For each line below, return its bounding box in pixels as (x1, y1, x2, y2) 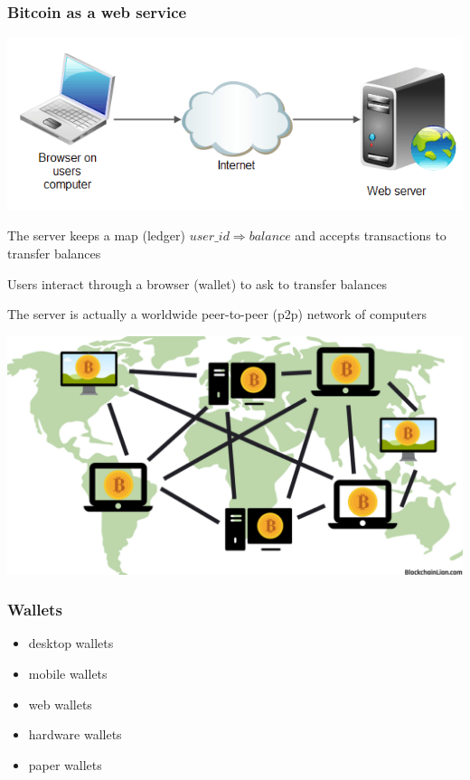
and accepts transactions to (295, 226, 446, 245)
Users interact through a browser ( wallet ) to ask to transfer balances (7, 274, 387, 293)
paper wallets (28, 755, 102, 774)
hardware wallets (28, 725, 122, 744)
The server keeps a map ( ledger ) (7, 226, 186, 245)
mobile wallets (28, 664, 108, 683)
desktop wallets (28, 634, 114, 653)
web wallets (28, 694, 92, 713)
